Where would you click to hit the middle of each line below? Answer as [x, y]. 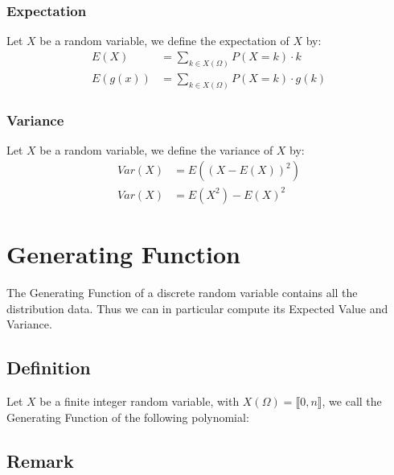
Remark [40, 460]
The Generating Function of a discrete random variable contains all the [182, 293]
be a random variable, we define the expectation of [164, 41]
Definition [49, 368]
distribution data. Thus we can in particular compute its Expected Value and [197, 308]
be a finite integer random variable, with [140, 401]
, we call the [352, 401]
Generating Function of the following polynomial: [128, 417]
